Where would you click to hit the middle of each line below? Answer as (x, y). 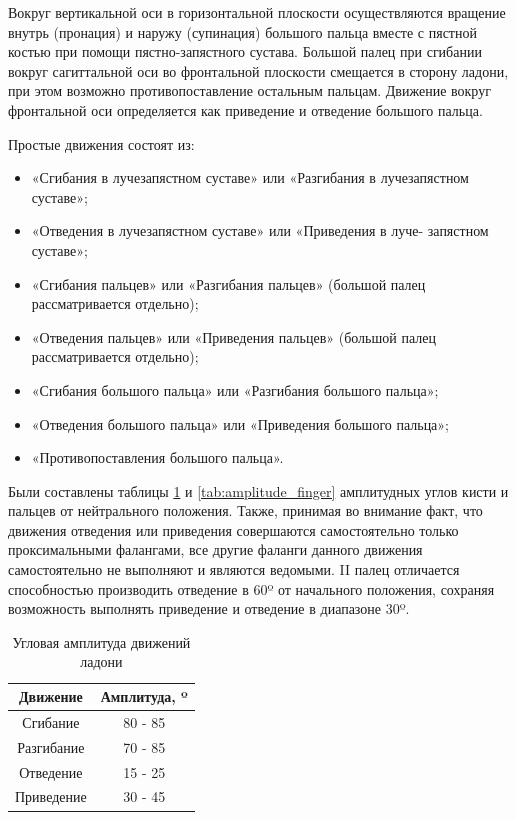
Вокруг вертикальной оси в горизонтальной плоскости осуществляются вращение (257, 12)
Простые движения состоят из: (101, 143)
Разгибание (51, 746)
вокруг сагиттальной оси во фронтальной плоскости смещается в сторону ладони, (258, 70)
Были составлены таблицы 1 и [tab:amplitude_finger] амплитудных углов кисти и (258, 490)
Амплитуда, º (144, 696)
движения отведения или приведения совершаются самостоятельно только (233, 529)
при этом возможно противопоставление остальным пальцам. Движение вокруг (249, 90)
